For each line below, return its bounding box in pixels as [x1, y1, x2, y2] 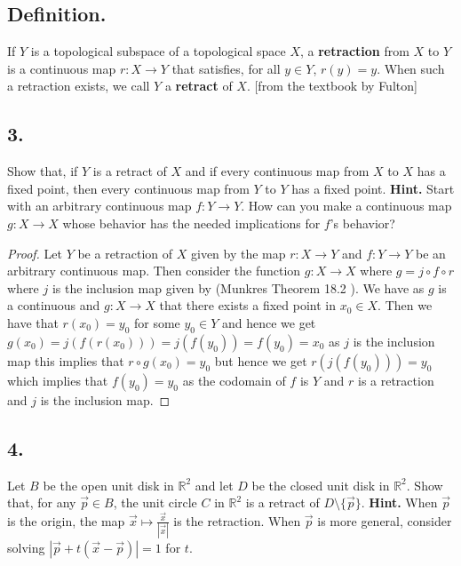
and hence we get [221, 313, 316, 331]
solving [7, 538, 45, 557]
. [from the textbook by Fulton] [246, 76, 417, 95]
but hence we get [214, 351, 307, 370]
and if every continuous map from [185, 162, 370, 180]
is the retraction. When [173, 511, 301, 530]
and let [195, 475, 234, 494]
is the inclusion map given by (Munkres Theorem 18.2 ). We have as [52, 278, 425, 297]
